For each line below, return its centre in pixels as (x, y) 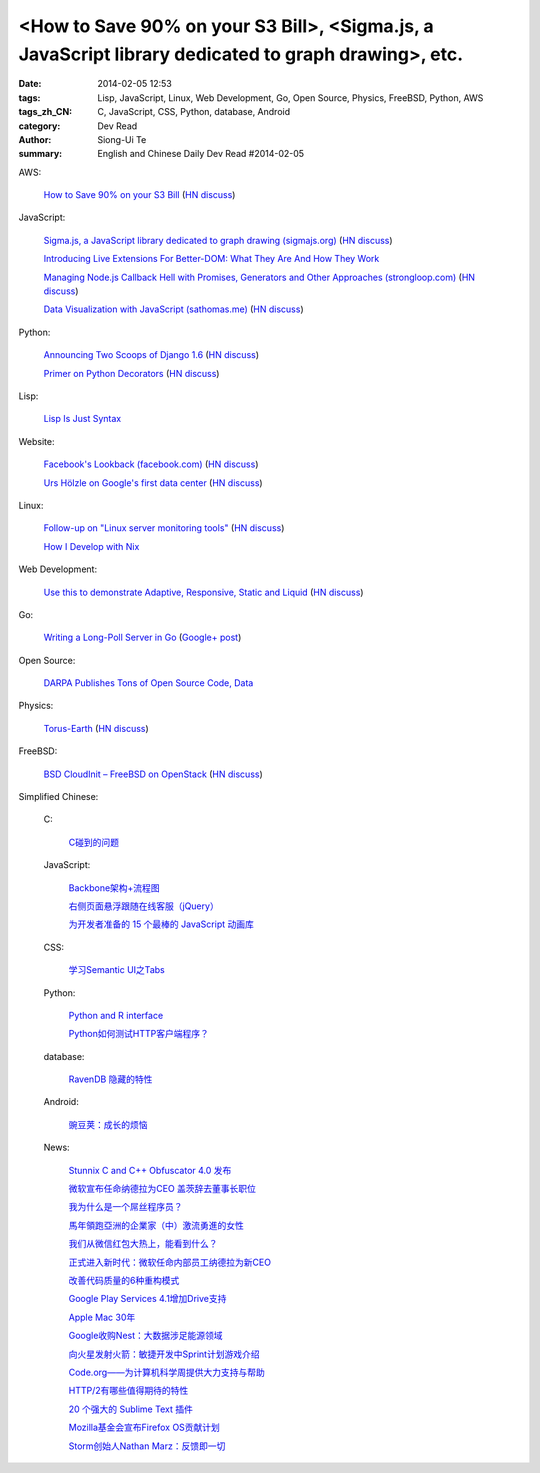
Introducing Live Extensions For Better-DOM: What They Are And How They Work (211, 259)
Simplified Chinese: (58, 797)
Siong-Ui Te (122, 139)
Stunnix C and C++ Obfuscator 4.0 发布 (150, 1170)
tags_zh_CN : (45, 112)
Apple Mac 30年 (102, 1317)
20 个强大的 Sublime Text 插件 (131, 1409)
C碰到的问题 (94, 842)
